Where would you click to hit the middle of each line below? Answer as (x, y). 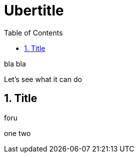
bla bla (15, 63)
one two (18, 133)
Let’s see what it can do (43, 79)
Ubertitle (34, 10)
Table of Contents (34, 32)
